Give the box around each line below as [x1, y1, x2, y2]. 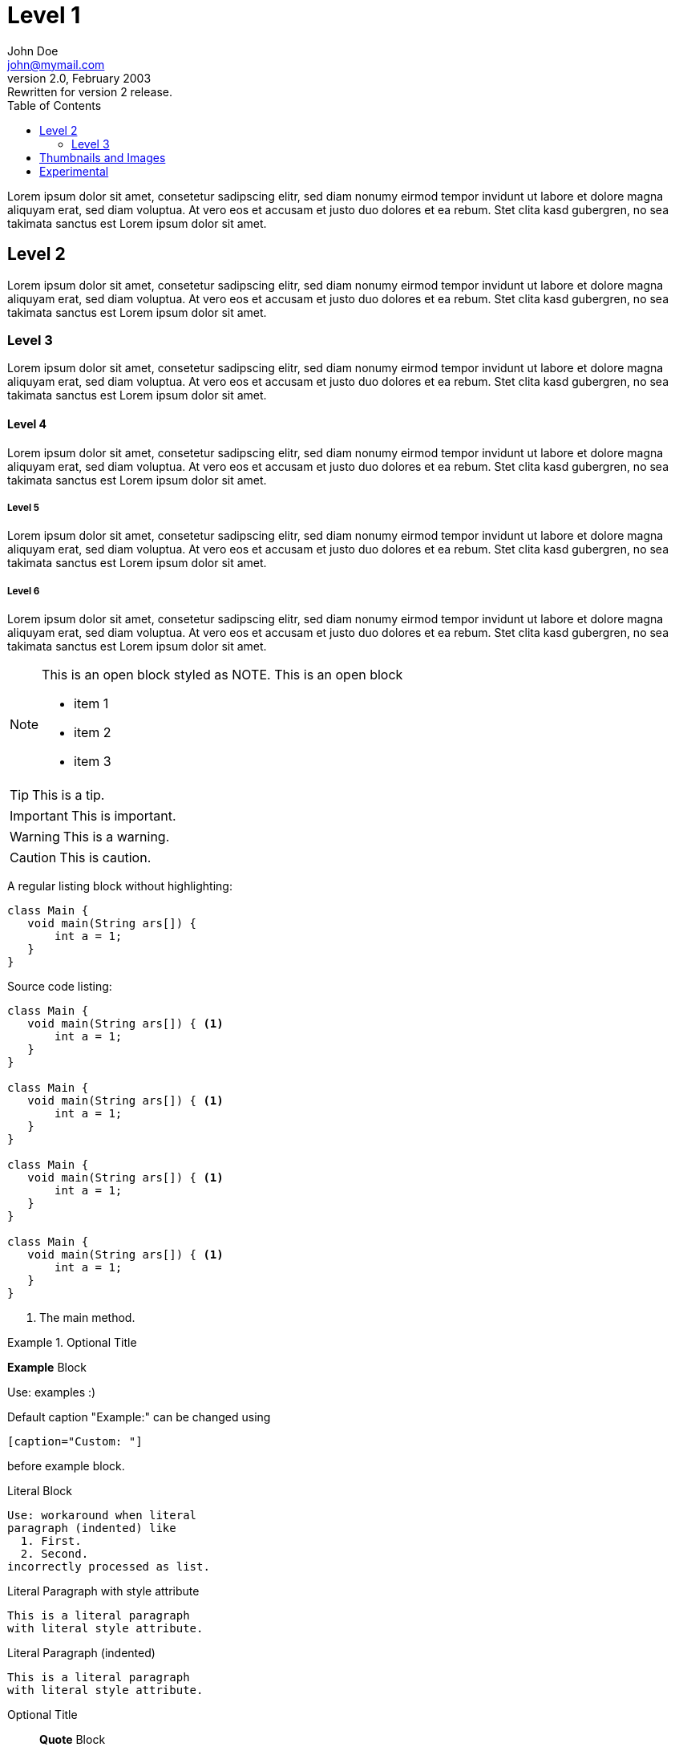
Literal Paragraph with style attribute [7, 1584, 200, 1599]
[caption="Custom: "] [7, 1435, 143, 1449]
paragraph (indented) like [7, 1522, 176, 1535]
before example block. [7, 1459, 125, 1473]
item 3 [74, 753, 111, 770]
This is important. [71, 808, 176, 825]
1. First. [20, 1534, 82, 1548]
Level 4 [7, 416, 47, 431]
